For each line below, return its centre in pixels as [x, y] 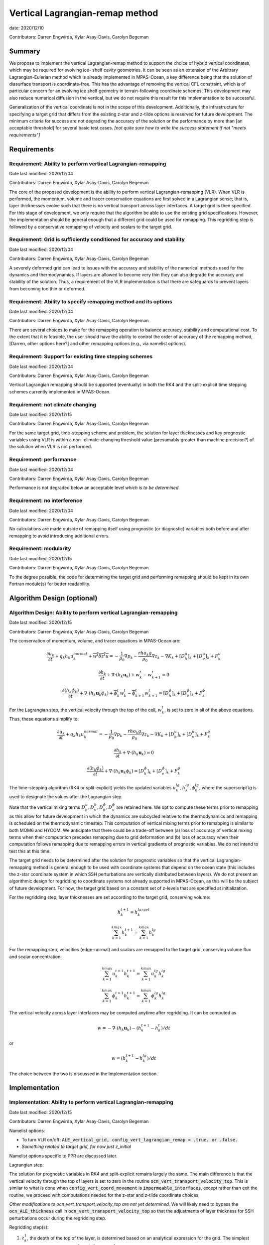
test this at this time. [30, 851]
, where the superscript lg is [228, 788]
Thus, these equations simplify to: [44, 719]
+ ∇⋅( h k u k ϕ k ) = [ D [124, 771]
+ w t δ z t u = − [103, 656]
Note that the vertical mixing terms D [47, 807]
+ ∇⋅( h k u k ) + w [123, 676]
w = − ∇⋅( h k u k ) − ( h [119, 1028]
